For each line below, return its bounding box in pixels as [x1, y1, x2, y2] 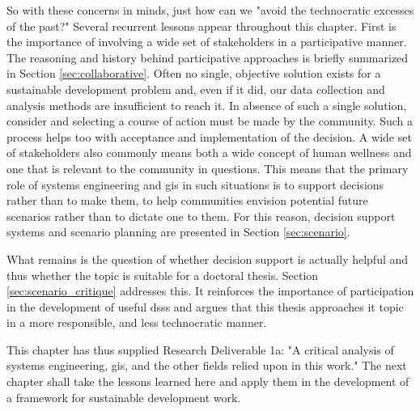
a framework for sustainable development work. [6, 388, 241, 405]
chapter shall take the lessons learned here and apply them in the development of [6, 373, 409, 390]
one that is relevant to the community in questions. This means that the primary [6, 159, 409, 176]
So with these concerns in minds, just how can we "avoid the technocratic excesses [6, 2, 414, 18]
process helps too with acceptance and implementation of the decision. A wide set [6, 128, 412, 145]
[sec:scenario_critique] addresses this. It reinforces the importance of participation [6, 282, 414, 299]
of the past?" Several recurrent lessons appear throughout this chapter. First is [6, 17, 397, 34]
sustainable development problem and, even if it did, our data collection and [6, 80, 385, 97]
